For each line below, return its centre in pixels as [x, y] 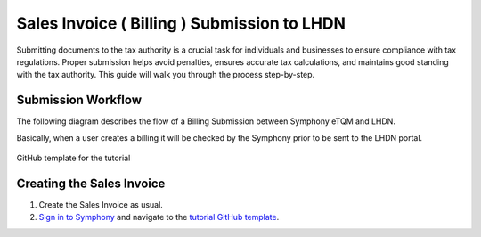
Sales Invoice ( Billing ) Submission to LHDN [181, 23]
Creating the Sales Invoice [91, 183]
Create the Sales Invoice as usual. [101, 204]
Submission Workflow [79, 100]
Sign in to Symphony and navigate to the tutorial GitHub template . [159, 217]
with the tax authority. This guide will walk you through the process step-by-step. [166, 75]
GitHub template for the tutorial [73, 158]
